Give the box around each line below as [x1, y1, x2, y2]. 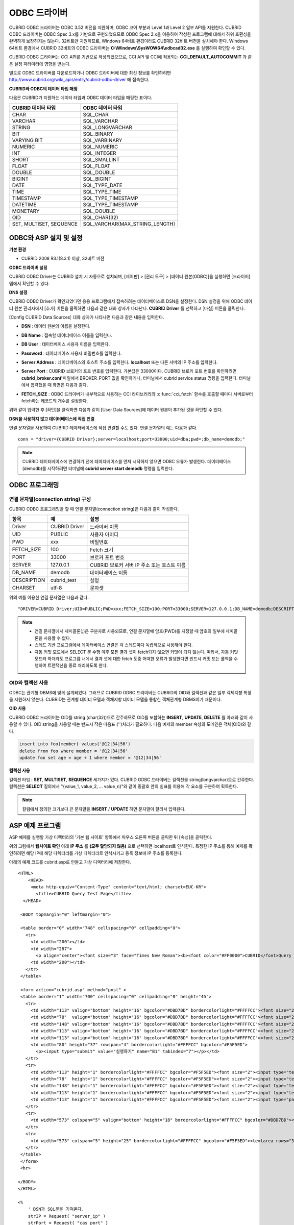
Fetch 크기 [90, 546, 114, 553]
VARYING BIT [12, 137, 43, 144]
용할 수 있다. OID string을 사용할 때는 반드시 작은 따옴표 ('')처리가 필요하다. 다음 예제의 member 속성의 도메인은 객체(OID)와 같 [9, 721, 252, 727]
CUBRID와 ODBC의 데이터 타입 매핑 [9, 86, 78, 92]
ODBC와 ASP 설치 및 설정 [9, 233, 83, 242]
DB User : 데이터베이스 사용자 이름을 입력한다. [21, 341, 110, 347]
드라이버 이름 [90, 523, 119, 530]
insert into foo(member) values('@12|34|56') [19, 741, 131, 747]
